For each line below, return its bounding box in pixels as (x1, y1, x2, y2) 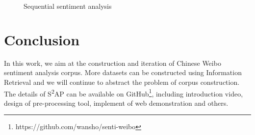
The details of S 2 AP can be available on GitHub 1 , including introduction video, (4, 87, 243, 98)
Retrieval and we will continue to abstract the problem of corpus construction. (4, 77, 240, 87)
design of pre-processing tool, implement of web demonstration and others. (4, 97, 229, 108)
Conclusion (4, 29, 80, 49)
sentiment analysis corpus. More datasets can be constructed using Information (4, 67, 242, 77)
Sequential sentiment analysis (24, 1, 112, 11)
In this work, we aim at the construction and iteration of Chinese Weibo (4, 58, 221, 68)
